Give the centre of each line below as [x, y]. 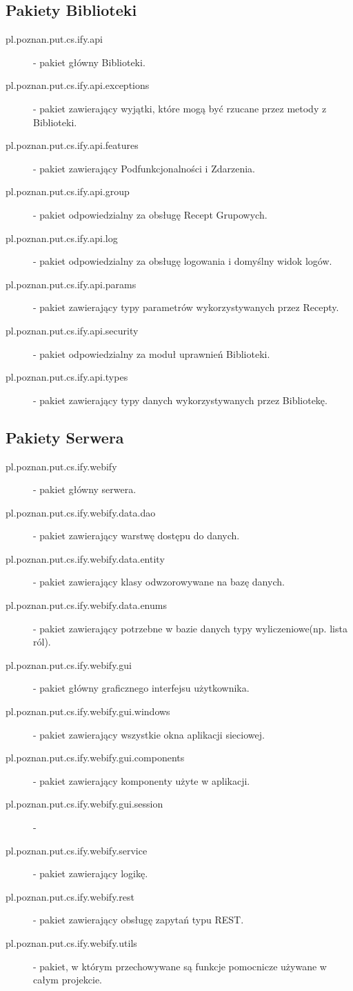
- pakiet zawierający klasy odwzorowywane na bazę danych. [159, 582]
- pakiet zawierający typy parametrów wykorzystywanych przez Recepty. [186, 307]
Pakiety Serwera [65, 437]
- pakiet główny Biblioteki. [89, 62]
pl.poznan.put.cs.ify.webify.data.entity [85, 558]
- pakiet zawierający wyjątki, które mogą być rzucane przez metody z [180, 108]
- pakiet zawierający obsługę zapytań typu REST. [139, 920]
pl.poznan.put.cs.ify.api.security [72, 330]
